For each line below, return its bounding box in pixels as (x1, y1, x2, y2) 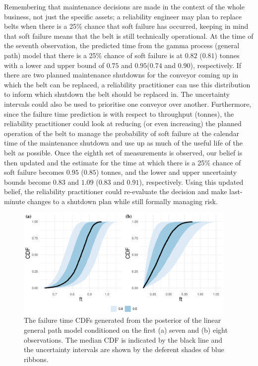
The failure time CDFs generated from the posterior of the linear (24, 315, 221, 325)
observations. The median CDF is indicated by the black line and (24, 334, 223, 345)
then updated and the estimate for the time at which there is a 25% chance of (4, 157, 241, 167)
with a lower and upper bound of (4, 60, 104, 70)
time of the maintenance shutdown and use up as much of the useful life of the (4, 138, 243, 148)
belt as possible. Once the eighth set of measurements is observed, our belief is (4, 147, 243, 157)
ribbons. (24, 354, 49, 364)
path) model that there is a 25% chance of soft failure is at (4, 50, 183, 60)
